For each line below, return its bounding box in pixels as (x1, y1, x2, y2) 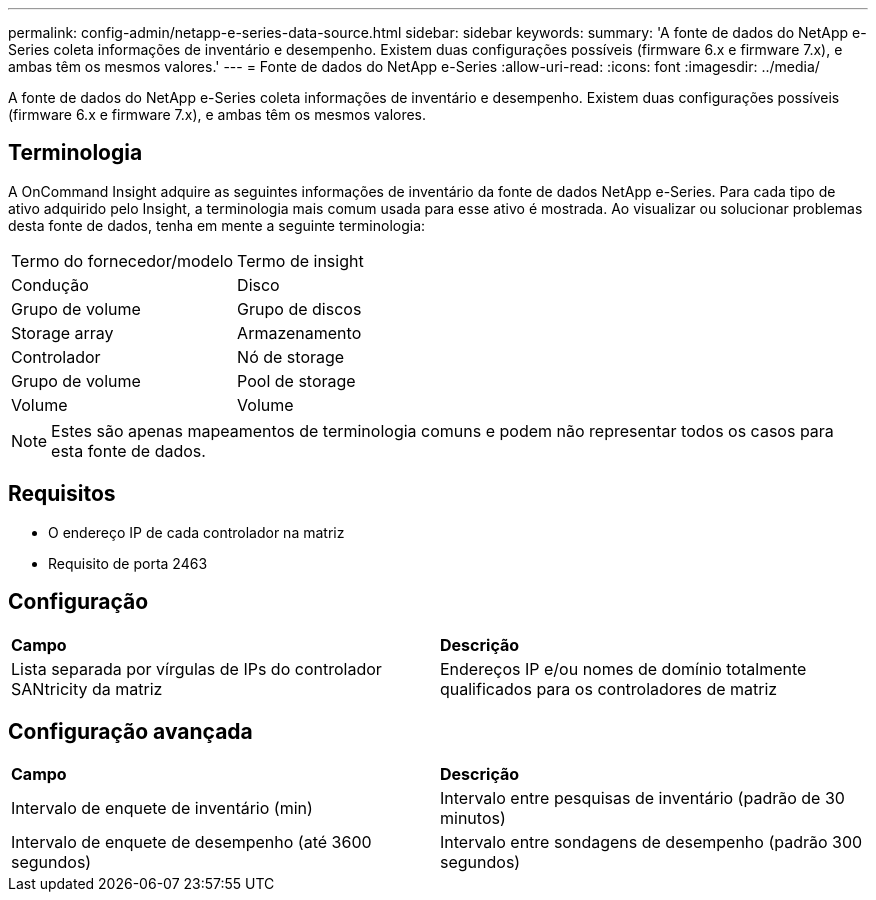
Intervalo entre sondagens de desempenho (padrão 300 (440, 832, 863, 853)
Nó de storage (237, 346, 345, 367)
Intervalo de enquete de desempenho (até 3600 (11, 832, 372, 853)
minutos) (440, 808, 506, 829)
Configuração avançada (8, 718, 253, 744)
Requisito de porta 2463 (48, 554, 208, 572)
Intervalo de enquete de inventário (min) (11, 798, 313, 819)
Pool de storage (237, 370, 356, 391)
